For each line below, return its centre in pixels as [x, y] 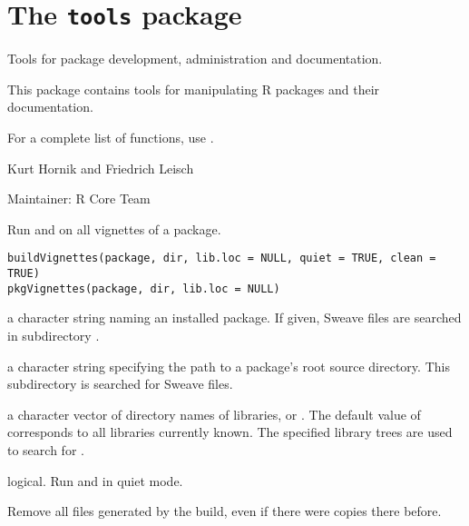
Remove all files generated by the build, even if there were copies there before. [225, 511]
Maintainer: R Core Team [79, 198]
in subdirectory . [54, 335]
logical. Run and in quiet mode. [95, 480]
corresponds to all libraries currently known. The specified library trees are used [230, 432]
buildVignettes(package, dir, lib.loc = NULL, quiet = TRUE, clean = [222, 258]
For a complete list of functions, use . [111, 138]
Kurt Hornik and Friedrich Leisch [101, 168]
